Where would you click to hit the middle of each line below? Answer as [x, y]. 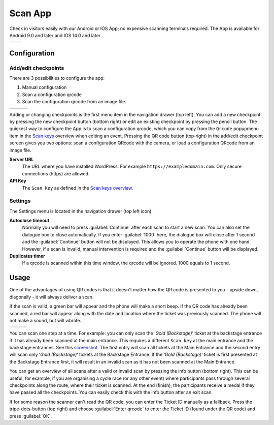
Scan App [30, 13]
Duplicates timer [27, 256]
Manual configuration [44, 87]
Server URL [22, 159]
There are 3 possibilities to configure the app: [57, 78]
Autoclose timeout [29, 221]
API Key [18, 181]
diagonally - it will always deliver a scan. [52, 297]
